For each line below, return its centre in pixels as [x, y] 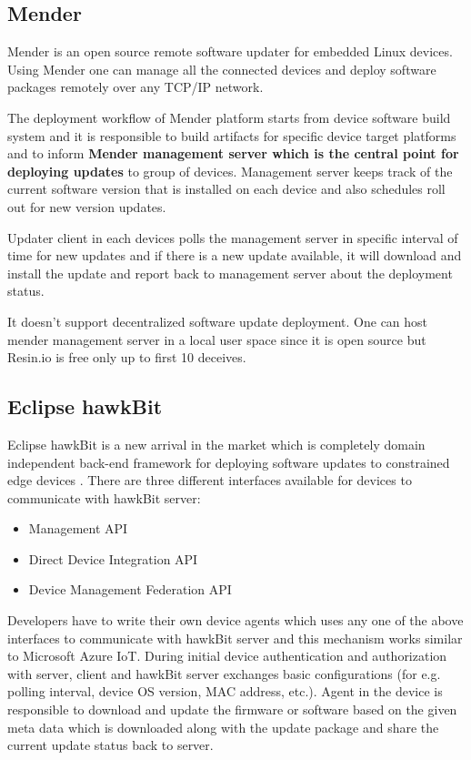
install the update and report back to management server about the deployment [230, 273]
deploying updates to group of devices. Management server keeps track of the [230, 171]
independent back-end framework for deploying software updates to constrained [229, 462]
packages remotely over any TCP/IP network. [135, 87]
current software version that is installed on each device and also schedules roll [226, 189]
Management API [78, 528]
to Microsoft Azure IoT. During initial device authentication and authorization [227, 656]
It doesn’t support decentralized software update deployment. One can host [218, 321]
